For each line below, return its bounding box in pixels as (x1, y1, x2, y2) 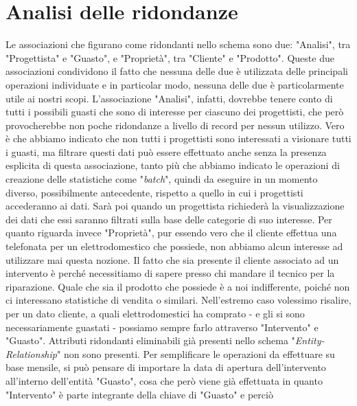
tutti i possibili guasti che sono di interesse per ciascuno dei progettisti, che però (5, 104, 344, 119)
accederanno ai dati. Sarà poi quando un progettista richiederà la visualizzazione (5, 199, 345, 213)
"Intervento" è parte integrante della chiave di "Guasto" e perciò (5, 387, 273, 401)
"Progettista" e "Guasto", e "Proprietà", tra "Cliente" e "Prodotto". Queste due (5, 50, 334, 65)
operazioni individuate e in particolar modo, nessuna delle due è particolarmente (5, 77, 344, 91)
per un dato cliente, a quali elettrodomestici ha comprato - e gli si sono (5, 306, 305, 320)
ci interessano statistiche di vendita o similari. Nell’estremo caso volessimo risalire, (5, 293, 352, 307)
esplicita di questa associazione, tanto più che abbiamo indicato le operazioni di (5, 158, 340, 172)
